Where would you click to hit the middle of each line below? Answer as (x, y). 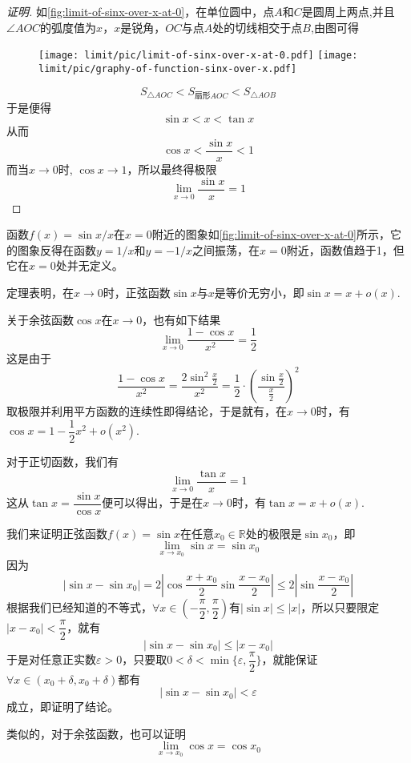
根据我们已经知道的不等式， (79, 606)
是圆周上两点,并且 (348, 11)
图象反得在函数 (56, 249)
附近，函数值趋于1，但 (345, 249)
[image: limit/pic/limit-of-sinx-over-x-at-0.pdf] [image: (198, 56)
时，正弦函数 (137, 292)
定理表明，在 (40, 292)
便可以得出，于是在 (153, 502)
